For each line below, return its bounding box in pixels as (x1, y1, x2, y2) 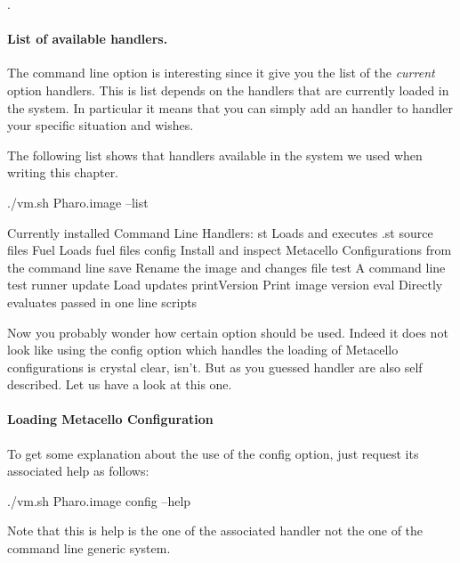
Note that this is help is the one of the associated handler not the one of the (7, 521, 424, 540)
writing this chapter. (7, 163, 119, 182)
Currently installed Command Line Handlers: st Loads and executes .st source (7, 223, 433, 241)
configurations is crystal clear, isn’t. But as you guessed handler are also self (7, 357, 423, 376)
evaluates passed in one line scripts (7, 292, 198, 311)
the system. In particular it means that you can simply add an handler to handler (7, 98, 453, 117)
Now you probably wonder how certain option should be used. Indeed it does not (7, 322, 448, 341)
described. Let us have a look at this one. (7, 375, 232, 394)
